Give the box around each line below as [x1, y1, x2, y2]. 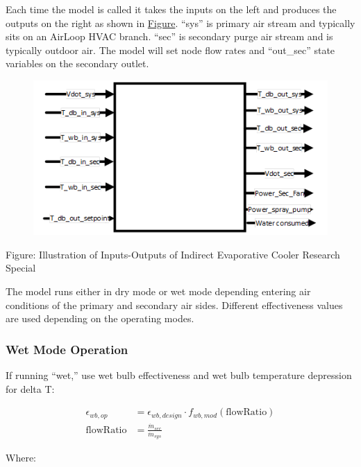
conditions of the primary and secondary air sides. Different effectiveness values [6, 297, 343, 312]
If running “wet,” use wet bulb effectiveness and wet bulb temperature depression [6, 367, 352, 382]
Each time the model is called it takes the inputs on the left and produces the [6, 2, 337, 16]
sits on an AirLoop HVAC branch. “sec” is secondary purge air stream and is [6, 29, 333, 44]
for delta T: [6, 381, 55, 396]
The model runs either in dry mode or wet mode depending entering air [6, 283, 311, 298]
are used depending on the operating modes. [6, 311, 194, 326]
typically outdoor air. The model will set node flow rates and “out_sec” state [6, 42, 335, 57]
